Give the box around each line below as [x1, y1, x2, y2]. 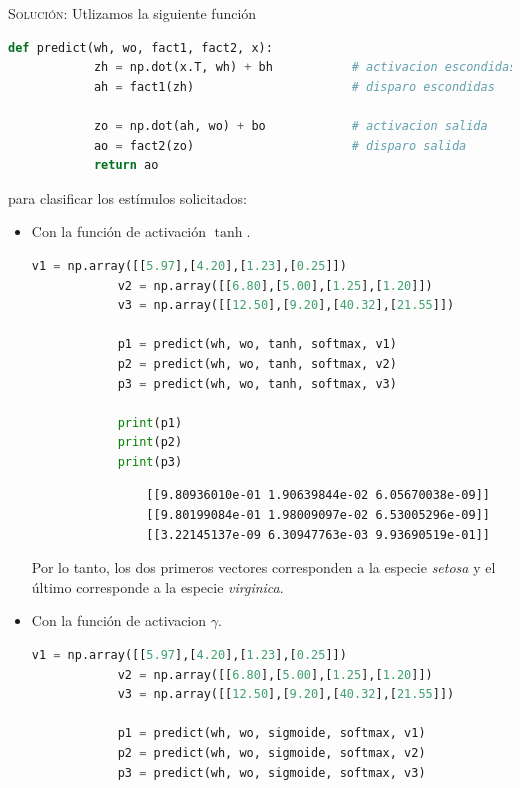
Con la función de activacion [31, 610, 207, 631]
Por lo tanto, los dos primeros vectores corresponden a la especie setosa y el [31, 557, 496, 578]
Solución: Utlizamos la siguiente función [8, 3, 257, 23]
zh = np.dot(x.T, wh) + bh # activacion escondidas [93, 60, 517, 75]
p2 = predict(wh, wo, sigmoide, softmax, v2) [117, 746, 426, 760]
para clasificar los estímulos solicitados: [8, 187, 247, 208]
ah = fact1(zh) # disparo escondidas [93, 79, 495, 94]
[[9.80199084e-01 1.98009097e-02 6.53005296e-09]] [146, 508, 490, 523]
